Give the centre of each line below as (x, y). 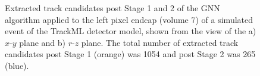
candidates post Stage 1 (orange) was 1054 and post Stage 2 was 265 (130, 54)
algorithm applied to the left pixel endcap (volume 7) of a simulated (129, 19)
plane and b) (43, 42)
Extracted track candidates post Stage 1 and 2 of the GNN (112, 8)
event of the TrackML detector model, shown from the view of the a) (131, 31)
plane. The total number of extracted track (160, 42)
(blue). (17, 65)
